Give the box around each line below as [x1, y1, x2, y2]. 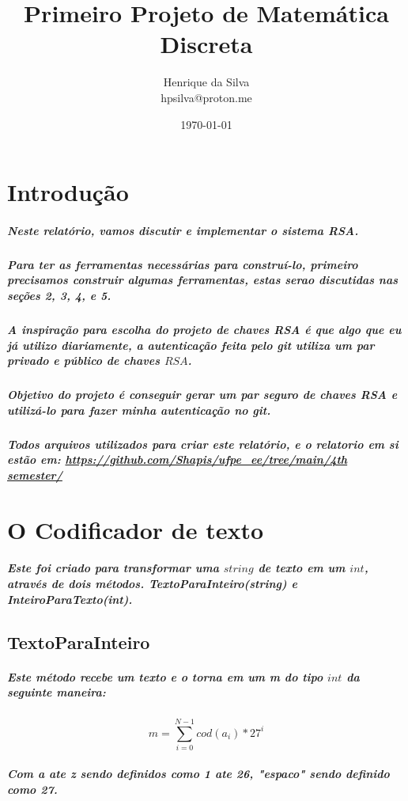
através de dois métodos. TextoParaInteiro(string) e [7, 575, 297, 592]
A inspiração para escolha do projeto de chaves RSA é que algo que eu [7, 321, 402, 337]
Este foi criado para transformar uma [7, 560, 219, 576]
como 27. [7, 780, 58, 797]
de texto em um [258, 560, 346, 576]
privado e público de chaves [7, 352, 161, 369]
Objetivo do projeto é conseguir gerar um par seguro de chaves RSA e [7, 386, 398, 403]
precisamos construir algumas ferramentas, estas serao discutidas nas [7, 271, 399, 288]
